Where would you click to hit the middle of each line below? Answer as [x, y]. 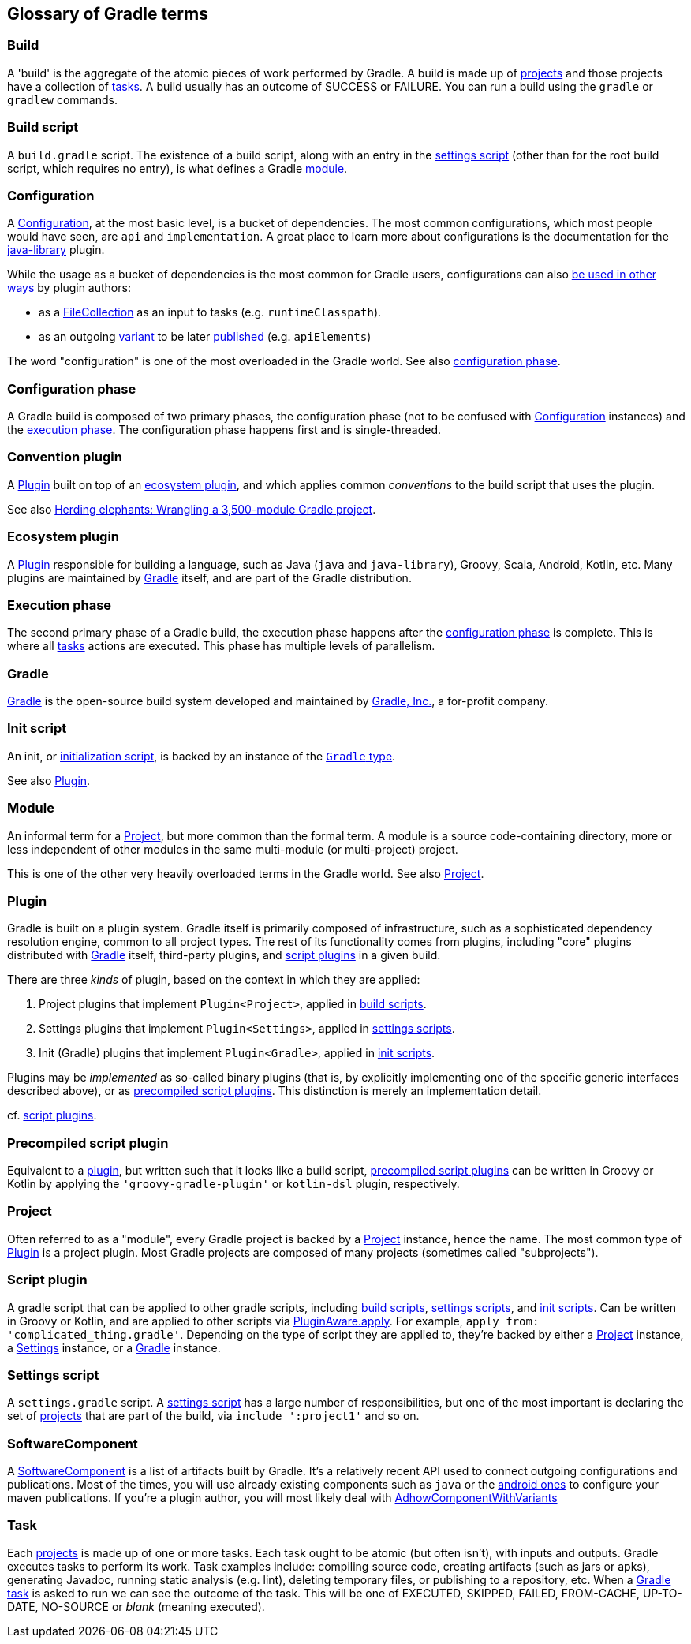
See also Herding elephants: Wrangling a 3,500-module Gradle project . [192, 509]
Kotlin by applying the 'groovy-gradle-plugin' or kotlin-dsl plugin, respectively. [233, 1184]
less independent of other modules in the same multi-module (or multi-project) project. [233, 849]
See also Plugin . [49, 780]
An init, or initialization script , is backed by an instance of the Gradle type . [202, 756]
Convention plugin [65, 457]
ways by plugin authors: [69, 288]
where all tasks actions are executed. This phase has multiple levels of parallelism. [221, 646]
